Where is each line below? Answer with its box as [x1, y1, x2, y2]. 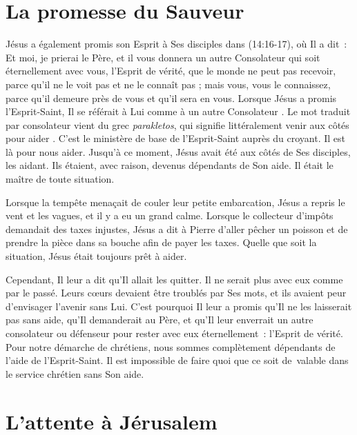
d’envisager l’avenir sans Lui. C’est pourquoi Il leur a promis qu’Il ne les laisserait [6, 299, 352, 313]
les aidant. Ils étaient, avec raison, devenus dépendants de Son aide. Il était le [6, 158, 334, 172]
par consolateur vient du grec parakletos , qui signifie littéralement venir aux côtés [6, 117, 349, 132]
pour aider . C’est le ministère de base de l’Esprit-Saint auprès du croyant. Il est [6, 131, 346, 145]
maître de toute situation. [6, 172, 115, 186]
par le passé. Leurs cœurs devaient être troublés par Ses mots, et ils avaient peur [6, 285, 347, 300]
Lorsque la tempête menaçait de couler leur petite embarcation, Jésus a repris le [6, 194, 345, 209]
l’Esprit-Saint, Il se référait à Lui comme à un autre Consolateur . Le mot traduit [6, 104, 351, 119]
